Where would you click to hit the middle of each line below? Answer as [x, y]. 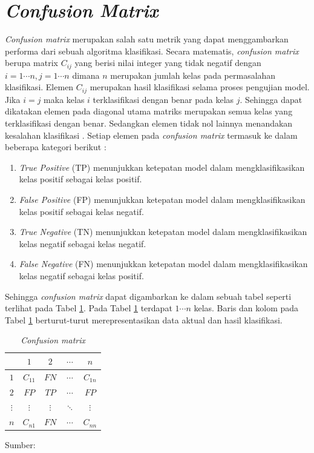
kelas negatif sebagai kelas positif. [81, 275]
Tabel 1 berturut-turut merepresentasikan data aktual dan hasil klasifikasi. [144, 319]
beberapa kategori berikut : [56, 147]
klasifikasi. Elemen [39, 87]
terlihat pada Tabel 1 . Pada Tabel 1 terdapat [89, 308]
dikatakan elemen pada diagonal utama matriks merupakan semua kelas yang [149, 111]
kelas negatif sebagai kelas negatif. [83, 243]
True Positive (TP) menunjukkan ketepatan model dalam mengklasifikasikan [162, 167]
